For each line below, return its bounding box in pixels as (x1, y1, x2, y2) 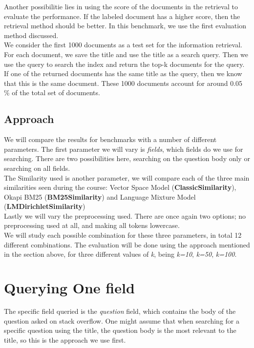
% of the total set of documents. (4, 87, 100, 98)
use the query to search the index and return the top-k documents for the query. (4, 59, 245, 69)
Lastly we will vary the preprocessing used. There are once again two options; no (4, 210, 246, 221)
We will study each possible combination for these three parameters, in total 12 (4, 230, 242, 240)
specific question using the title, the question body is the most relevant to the (4, 325, 236, 335)
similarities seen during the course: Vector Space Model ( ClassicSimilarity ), (4, 182, 236, 192)
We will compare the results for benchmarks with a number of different (4, 134, 217, 144)
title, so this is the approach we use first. (4, 334, 126, 345)
